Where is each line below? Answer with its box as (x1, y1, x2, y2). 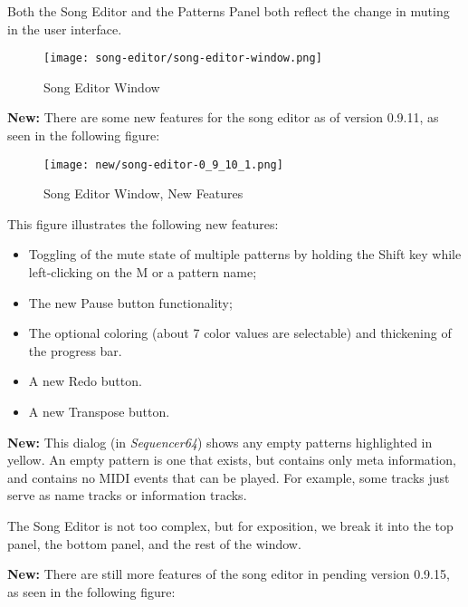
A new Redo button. (28, 371, 142, 390)
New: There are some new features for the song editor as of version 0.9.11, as (7, 108, 439, 127)
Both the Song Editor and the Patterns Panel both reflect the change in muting (7, 2, 450, 20)
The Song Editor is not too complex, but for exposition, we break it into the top (7, 516, 454, 535)
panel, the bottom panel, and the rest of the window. (7, 534, 301, 553)
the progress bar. (28, 341, 122, 360)
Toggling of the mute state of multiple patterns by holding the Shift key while (28, 245, 462, 264)
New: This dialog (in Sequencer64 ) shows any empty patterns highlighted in (7, 432, 433, 451)
